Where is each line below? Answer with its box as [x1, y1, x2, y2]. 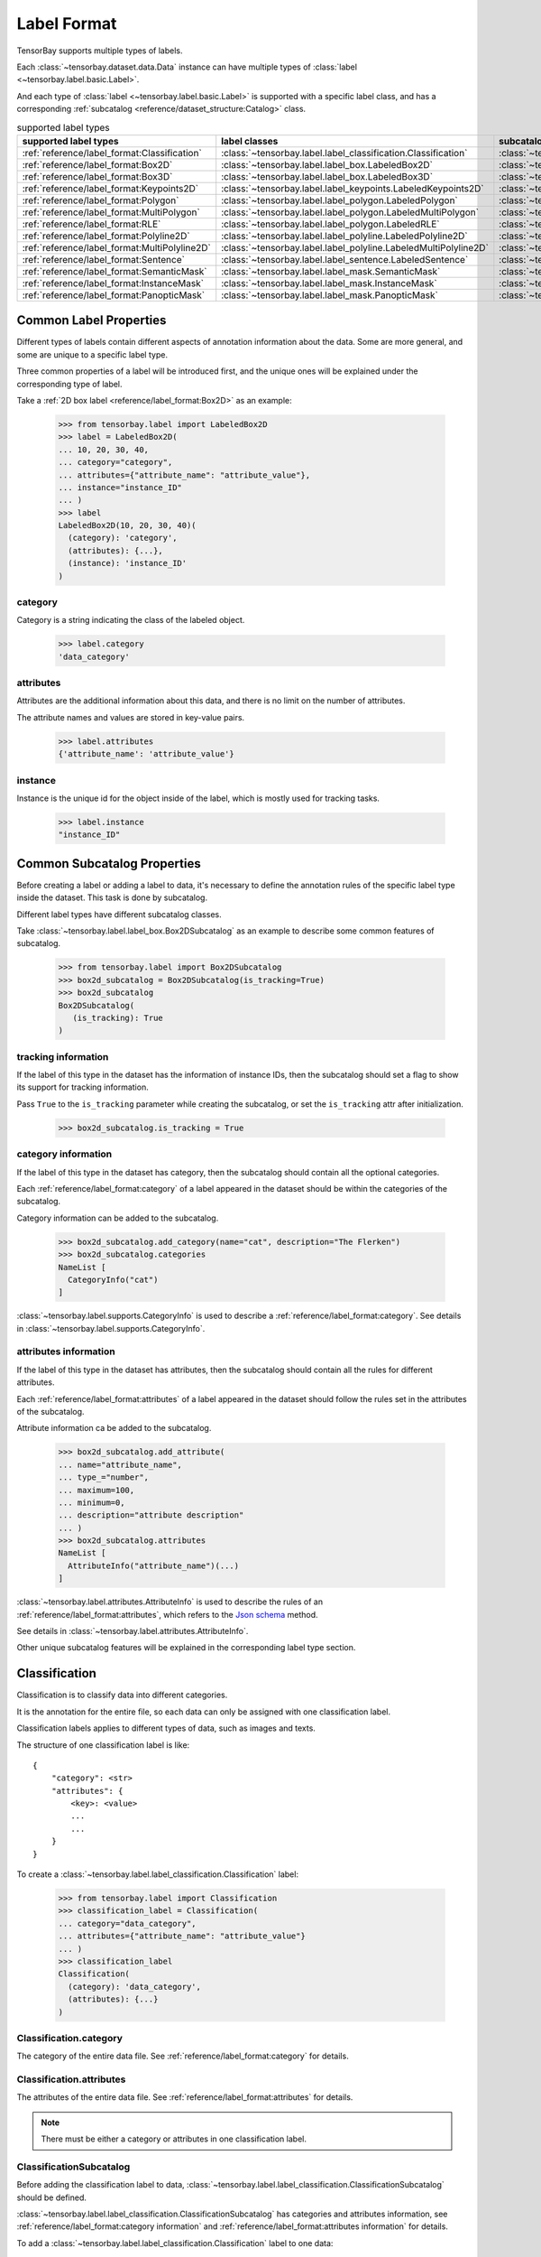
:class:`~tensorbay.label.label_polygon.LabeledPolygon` [221, 194, 459, 207]
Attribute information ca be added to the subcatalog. [16, 1423, 212, 1434]
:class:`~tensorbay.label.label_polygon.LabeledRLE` [221, 218, 441, 230]
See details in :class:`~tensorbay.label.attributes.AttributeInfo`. [16, 1626, 249, 1637]
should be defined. [16, 2192, 87, 2203]
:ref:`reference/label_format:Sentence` [22, 253, 185, 265]
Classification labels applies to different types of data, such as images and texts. [16, 1723, 316, 1733]
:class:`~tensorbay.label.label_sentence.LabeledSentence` [221, 253, 469, 265]
